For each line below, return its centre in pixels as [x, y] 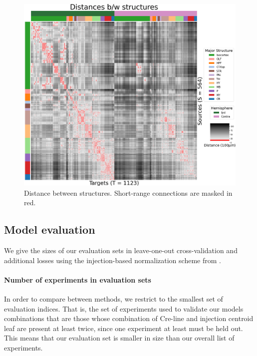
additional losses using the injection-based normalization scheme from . [113, 260]
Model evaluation [50, 229]
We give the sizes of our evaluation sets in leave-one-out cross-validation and [121, 250]
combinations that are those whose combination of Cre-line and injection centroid [129, 318]
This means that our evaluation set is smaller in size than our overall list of [119, 338]
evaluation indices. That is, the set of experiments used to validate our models [124, 308]
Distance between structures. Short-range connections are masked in [128, 192]
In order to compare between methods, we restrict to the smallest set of [114, 298]
